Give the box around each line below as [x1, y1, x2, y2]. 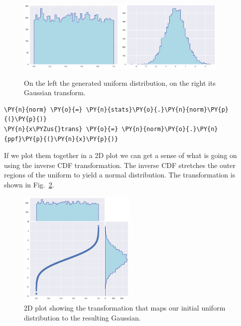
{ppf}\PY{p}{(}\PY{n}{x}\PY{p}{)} [4, 135, 119, 143]
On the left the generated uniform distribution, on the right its [24, 77, 216, 88]
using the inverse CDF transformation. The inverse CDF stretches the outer [4, 160, 236, 170]
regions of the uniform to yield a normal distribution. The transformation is [4, 169, 236, 180]
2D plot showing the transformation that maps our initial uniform [24, 303, 226, 313]
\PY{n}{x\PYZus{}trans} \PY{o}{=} [4, 126, 119, 133]
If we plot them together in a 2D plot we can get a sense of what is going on [4, 150, 237, 161]
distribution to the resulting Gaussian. [24, 312, 141, 323]
